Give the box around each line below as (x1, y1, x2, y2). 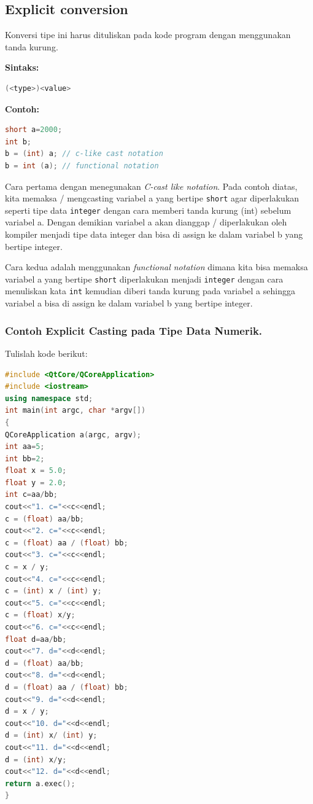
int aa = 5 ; (5, 442, 45, 451)
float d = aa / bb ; (5, 634, 67, 644)
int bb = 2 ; (5, 454, 45, 463)
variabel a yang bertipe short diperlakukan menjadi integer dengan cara (5, 272, 284, 285)
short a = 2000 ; (5, 125, 63, 135)
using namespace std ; (5, 394, 93, 403)
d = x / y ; (5, 707, 49, 716)
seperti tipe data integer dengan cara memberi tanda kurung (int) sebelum (5, 203, 292, 216)
